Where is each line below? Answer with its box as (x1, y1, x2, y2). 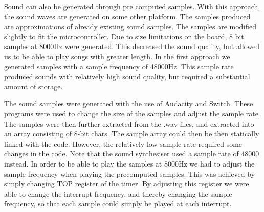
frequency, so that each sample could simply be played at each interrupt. (4, 198, 232, 209)
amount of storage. (4, 81, 63, 91)
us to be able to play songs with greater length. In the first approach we (4, 51, 230, 61)
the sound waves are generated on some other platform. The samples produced (4, 11, 251, 21)
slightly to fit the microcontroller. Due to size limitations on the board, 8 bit (4, 31, 244, 41)
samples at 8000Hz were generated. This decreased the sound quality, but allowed (4, 41, 260, 52)
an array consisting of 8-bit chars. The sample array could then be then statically (4, 128, 259, 139)
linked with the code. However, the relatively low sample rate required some (4, 138, 243, 149)
